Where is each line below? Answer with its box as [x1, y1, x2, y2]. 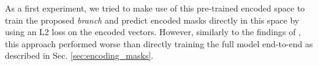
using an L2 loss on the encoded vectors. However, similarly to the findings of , [5, 25, 301, 38]
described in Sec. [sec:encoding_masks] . [5, 49, 154, 62]
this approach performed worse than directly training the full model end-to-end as [5, 37, 313, 50]
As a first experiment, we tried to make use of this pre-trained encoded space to [5, 2, 305, 14]
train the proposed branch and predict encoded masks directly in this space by [5, 13, 300, 26]
